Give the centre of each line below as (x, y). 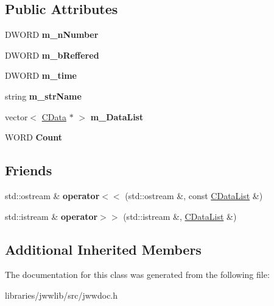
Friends (29, 170)
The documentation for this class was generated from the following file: (137, 275)
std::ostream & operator (52, 195)
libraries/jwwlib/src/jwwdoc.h (61, 295)
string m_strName (43, 96)
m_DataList (117, 116)
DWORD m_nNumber (52, 35)
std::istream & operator (51, 216)
